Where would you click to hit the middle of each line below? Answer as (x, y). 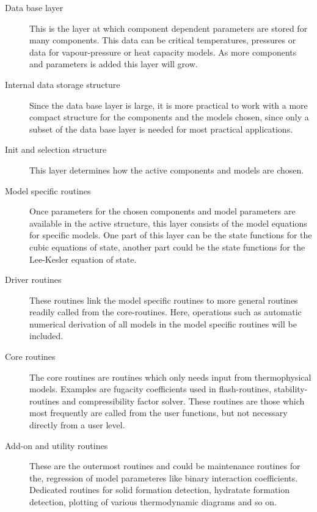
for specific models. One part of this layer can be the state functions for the (171, 235)
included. (46, 336)
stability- (291, 389)
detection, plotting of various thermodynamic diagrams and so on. (153, 502)
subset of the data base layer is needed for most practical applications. (161, 129)
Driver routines (33, 280)
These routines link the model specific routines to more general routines (164, 300)
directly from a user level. (77, 425)
